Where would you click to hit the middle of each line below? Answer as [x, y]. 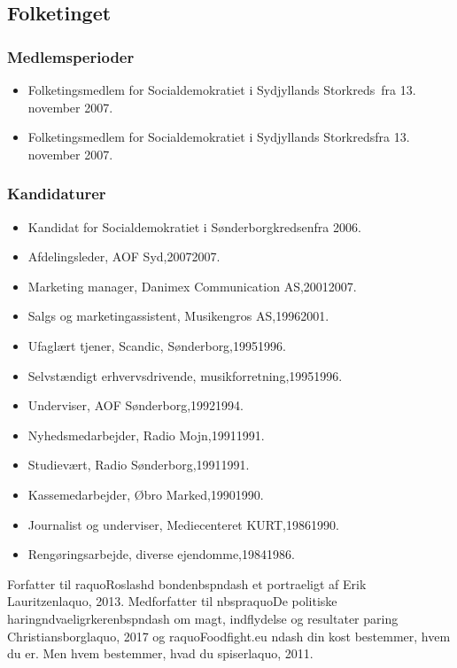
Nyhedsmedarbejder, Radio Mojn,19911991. [146, 435]
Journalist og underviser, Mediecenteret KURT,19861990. [183, 524]
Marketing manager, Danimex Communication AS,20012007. [192, 286]
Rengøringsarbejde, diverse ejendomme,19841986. [161, 554]
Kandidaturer [57, 194]
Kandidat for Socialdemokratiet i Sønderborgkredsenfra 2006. [194, 226]
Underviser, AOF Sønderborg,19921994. [136, 405]
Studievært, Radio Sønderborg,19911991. [139, 465]
